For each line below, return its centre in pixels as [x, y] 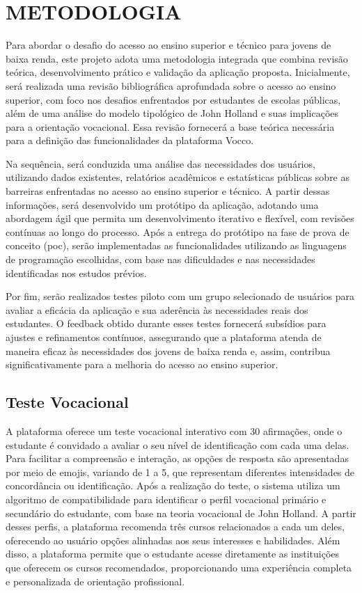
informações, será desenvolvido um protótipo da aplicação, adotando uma [162, 204]
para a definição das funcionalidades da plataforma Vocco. [130, 140]
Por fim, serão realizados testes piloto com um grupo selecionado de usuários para [180, 296]
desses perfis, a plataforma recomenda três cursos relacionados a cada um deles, [175, 527]
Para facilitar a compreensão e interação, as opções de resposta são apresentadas [177, 458]
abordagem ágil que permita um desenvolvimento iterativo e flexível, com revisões [180, 218]
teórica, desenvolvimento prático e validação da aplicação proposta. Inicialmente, [178, 72]
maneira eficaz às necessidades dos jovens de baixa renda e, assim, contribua [168, 350]
